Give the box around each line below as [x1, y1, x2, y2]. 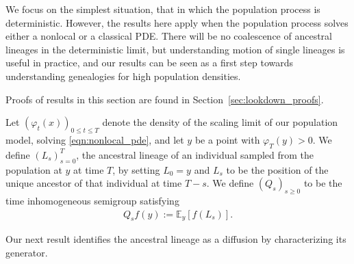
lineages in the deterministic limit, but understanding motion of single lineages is [5, 42, 345, 56]
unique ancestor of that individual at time [5, 176, 182, 190]
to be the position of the [226, 162, 329, 176]
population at [5, 162, 62, 176]
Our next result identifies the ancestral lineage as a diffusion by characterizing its [5, 232, 346, 246]
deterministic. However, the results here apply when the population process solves [5, 15, 349, 29]
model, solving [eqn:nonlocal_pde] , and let [5, 132, 184, 146]
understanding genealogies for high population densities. [5, 68, 241, 83]
